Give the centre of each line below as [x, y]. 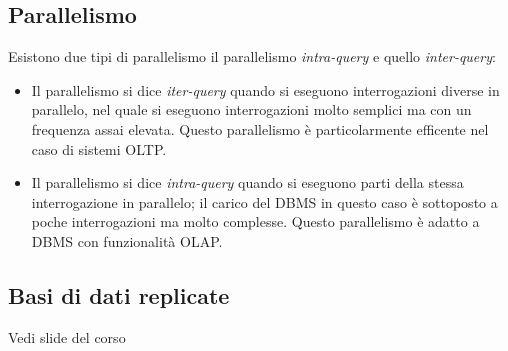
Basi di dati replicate [119, 294]
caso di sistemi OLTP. [99, 148]
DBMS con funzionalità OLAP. [127, 240]
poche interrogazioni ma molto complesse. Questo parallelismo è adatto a [255, 221]
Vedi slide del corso [67, 336]
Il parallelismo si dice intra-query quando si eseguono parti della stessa [247, 182]
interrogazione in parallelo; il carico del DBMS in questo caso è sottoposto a [264, 201]
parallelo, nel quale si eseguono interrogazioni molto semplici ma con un [251, 109]
